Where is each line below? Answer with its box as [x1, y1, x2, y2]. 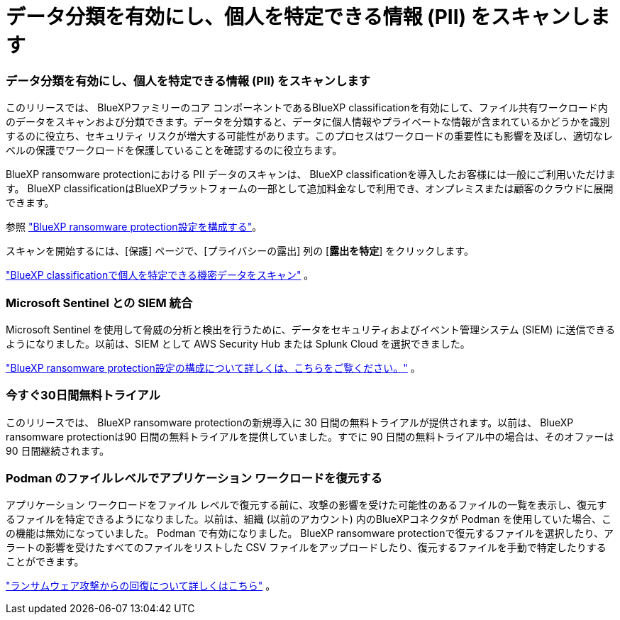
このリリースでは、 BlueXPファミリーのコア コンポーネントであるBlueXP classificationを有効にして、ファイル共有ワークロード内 [6, 101, 608, 114]
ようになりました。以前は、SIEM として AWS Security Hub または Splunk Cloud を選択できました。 [6, 337, 470, 350]
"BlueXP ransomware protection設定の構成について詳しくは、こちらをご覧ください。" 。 [6, 361, 421, 374]
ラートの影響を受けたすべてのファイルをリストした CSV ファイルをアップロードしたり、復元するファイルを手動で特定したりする [6, 541, 607, 554]
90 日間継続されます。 [6, 444, 110, 457]
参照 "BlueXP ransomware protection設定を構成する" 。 [6, 221, 262, 233]
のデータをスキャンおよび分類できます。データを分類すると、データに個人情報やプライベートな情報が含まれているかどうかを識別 [6, 116, 610, 128]
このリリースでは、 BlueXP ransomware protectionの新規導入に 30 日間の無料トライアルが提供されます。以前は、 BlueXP [6, 416, 574, 428]
